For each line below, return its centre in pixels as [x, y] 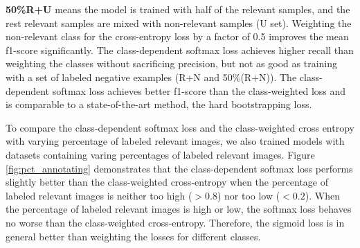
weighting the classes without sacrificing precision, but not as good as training [171, 63]
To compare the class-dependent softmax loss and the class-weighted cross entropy [180, 127]
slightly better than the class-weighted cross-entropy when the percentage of [167, 182]
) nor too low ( [249, 195]
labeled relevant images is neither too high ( [99, 195]
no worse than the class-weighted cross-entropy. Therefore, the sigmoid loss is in [175, 222]
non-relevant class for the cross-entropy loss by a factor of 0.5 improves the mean [177, 36]
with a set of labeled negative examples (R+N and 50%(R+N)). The [151, 77]
